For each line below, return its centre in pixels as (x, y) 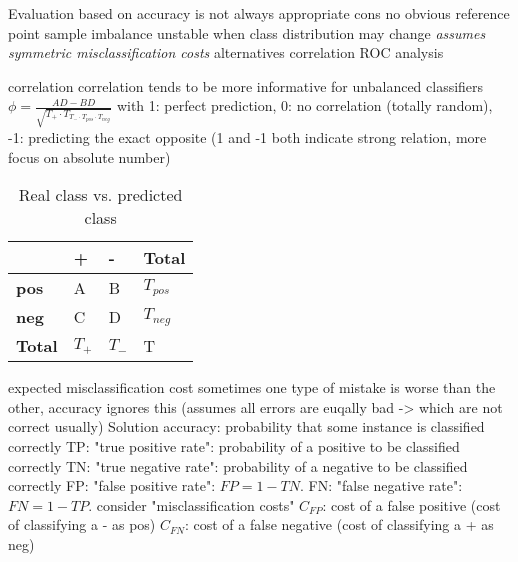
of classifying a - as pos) (82, 524)
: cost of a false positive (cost (411, 504)
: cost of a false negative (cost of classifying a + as (339, 524)
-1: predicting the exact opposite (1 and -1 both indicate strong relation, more (247, 137)
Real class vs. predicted (100, 195)
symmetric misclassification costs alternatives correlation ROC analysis (226, 52)
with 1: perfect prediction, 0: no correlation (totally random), (304, 105)
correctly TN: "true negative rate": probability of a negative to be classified (238, 465)
